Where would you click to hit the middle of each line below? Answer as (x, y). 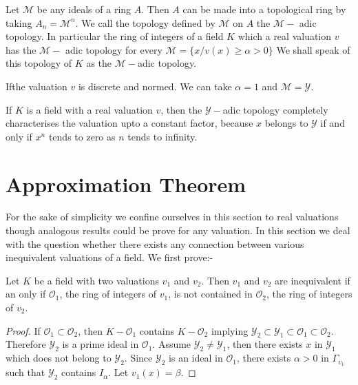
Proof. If (23, 330)
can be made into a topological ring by (264, 9)
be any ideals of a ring (84, 9)
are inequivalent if (313, 280)
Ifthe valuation (36, 86)
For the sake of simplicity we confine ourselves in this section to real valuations (172, 217)
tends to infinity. (162, 136)
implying (230, 330)
